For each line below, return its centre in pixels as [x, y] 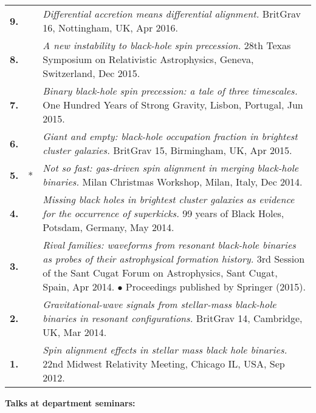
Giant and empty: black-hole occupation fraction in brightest [170, 136]
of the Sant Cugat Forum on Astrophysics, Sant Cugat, [160, 273]
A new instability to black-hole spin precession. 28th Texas [167, 45]
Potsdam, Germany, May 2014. [108, 227]
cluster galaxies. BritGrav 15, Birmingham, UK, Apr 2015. [167, 150]
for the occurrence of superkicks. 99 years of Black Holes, [163, 213]
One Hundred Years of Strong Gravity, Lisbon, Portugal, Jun [173, 105]
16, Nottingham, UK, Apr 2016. [111, 28]
